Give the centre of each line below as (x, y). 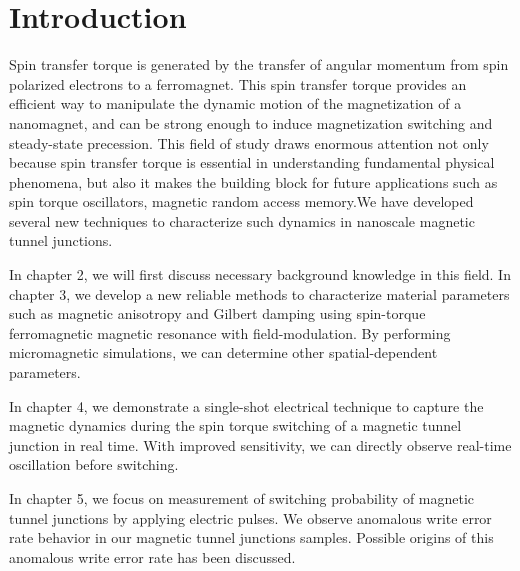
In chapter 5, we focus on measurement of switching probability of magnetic (242, 498)
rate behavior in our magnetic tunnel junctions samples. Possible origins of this (251, 537)
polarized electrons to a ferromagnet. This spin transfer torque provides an (238, 83)
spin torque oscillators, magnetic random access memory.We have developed (241, 201)
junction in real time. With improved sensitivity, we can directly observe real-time (260, 444)
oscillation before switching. (94, 464)
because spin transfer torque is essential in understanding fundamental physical (252, 162)
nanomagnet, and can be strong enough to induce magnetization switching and (251, 122)
